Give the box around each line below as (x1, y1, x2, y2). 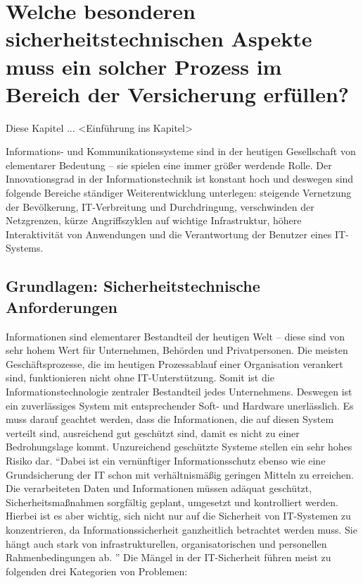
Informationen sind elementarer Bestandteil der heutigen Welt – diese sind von (6, 329, 345, 343)
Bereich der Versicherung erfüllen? (6, 79, 350, 108)
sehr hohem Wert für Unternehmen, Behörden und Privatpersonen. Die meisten (6, 343, 348, 357)
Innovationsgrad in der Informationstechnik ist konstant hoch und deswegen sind (6, 171, 354, 186)
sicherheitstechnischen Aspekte (6, 24, 312, 53)
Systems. (6, 240, 44, 255)
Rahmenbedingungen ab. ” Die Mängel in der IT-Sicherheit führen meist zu (6, 550, 331, 565)
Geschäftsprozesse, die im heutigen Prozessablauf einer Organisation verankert (6, 356, 343, 371)
